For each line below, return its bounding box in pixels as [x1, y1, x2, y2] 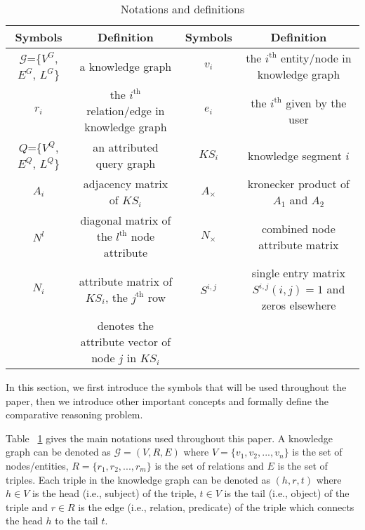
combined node [261, 220, 336, 237]
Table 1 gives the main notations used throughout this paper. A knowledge [6, 430, 333, 445]
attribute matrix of [79, 272, 173, 289]
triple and [6, 499, 48, 514]
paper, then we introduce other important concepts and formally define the [6, 393, 328, 408]
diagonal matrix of [80, 212, 171, 228]
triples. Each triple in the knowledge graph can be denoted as [6, 472, 270, 486]
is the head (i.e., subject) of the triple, [32, 486, 197, 501]
